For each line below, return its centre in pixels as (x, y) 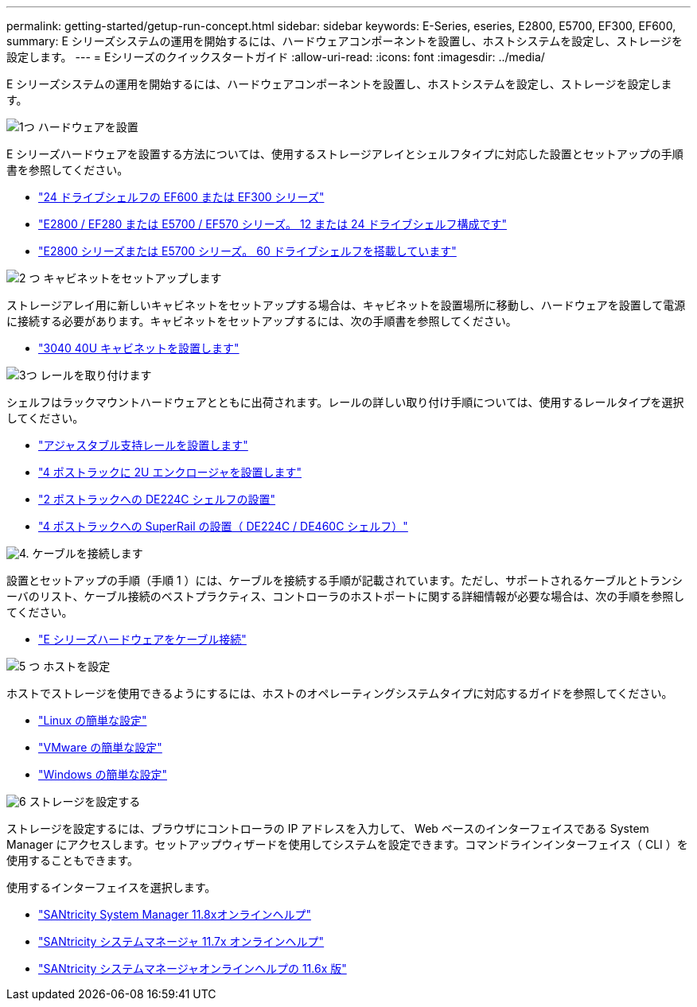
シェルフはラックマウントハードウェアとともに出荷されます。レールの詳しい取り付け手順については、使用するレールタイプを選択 (345, 402)
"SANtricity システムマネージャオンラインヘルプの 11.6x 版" (193, 968)
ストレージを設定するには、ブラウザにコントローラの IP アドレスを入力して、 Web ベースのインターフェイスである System (328, 828)
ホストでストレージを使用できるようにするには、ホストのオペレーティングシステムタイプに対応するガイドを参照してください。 (340, 693)
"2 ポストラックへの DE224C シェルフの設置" (157, 499)
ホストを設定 (77, 666)
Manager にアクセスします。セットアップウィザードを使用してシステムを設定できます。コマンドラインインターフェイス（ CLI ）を (347, 844)
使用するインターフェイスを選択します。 (111, 887)
